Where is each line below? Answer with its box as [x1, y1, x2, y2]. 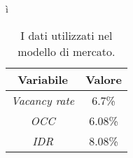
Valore [85, 71, 122, 87]
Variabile [17, 71, 68, 87]
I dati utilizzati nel [20, 27, 113, 43]
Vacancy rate [11, 92, 75, 108]
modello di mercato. [17, 43, 115, 59]
